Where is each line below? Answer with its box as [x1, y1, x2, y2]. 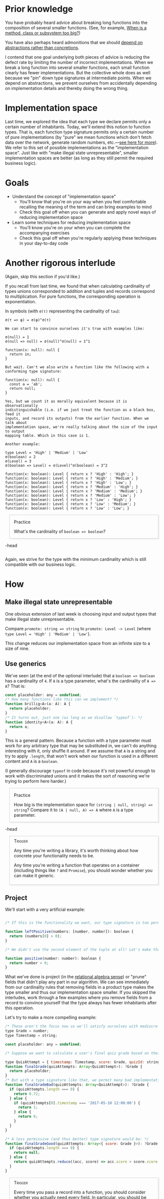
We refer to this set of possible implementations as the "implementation [5, 144, 148, 150]
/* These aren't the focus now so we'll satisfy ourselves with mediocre [5, 1024, 158, 1029]
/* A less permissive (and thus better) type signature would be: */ [5, 1136, 149, 1141]
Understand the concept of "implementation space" [12, 193, 116, 199]
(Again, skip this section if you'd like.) [5, 273, 80, 279]
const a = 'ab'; [9, 381, 42, 387]
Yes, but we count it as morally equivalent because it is [5, 399, 128, 404]
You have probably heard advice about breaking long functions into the [5, 20, 147, 25]
